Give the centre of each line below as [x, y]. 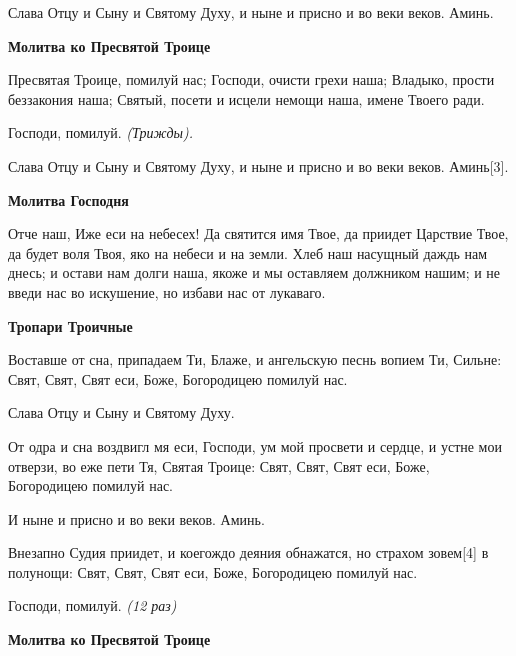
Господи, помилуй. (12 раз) [92, 605]
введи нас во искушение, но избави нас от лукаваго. [167, 291]
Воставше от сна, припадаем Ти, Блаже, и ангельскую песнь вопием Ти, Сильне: [255, 359]
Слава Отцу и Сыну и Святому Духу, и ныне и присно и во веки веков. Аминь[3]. [258, 165]
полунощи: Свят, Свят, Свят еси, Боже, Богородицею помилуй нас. [213, 571]
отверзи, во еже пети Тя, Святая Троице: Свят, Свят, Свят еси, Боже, [219, 465]
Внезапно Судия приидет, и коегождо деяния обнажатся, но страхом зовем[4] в [248, 552]
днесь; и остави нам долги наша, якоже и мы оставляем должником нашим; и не [254, 272]
